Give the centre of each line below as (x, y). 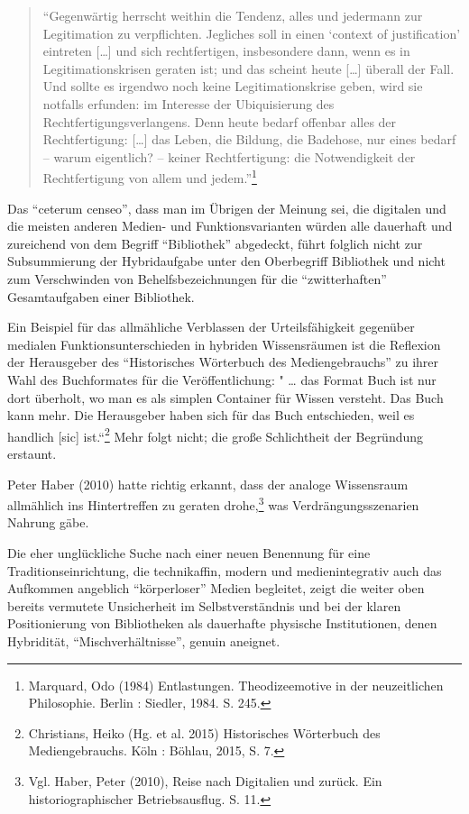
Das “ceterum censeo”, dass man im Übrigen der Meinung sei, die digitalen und (227, 208)
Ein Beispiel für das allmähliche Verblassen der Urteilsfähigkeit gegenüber (211, 327)
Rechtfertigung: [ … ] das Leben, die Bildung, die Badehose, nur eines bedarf (249, 139)
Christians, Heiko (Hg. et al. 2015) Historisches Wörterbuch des (204, 732)
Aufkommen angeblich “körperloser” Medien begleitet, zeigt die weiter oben (216, 588)
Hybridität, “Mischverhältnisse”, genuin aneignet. (144, 640)
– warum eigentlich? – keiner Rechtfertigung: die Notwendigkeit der (229, 156)
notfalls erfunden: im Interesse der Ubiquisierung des (189, 103)
